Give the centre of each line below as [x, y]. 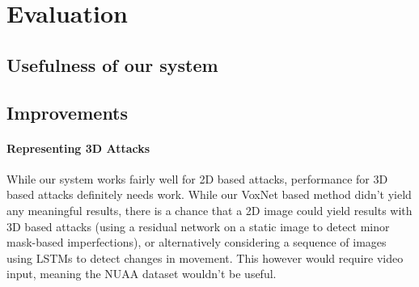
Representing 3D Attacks [78, 148]
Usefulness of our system [112, 64]
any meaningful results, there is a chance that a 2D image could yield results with [209, 210]
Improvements [68, 112]
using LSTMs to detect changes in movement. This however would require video [205, 257]
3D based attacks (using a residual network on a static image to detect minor [198, 226]
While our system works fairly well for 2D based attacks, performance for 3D [197, 178]
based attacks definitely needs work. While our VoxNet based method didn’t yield [209, 194]
